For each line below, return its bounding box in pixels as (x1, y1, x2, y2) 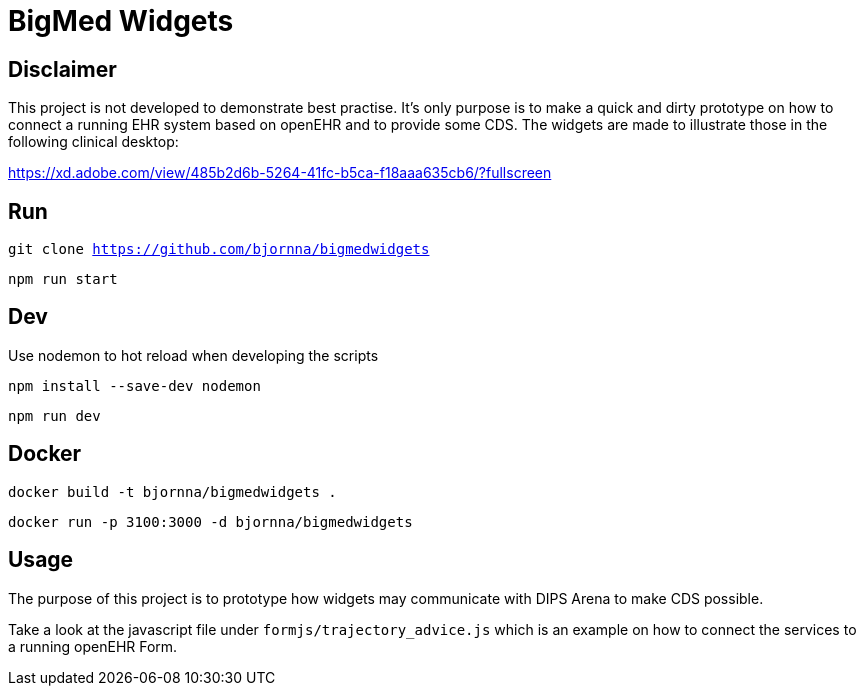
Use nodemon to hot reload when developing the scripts (8, 346, 379, 364)
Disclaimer (8, 56, 117, 82)
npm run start (8, 271, 118, 288)
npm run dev (8, 407, 101, 424)
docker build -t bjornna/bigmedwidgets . (8, 483, 337, 500)
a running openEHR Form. (8, 637, 178, 655)
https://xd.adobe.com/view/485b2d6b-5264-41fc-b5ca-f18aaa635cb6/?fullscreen (8, 164, 552, 182)
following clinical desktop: (8, 133, 179, 151)
